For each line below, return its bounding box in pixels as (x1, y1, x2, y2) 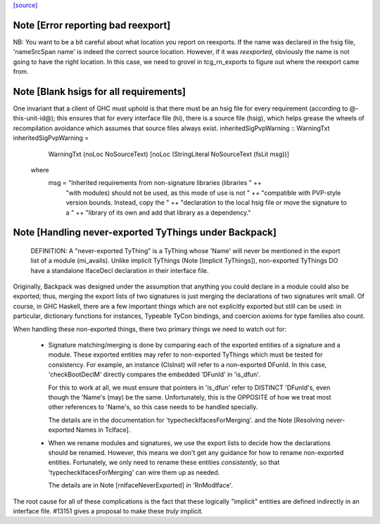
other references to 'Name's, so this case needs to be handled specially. (48, 403, 258, 411)
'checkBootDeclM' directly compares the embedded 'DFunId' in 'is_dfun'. (48, 370, 260, 379)
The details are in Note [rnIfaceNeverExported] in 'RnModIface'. (48, 481, 234, 490)
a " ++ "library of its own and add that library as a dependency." (65, 208, 251, 217)
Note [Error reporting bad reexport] (13, 19, 171, 31)
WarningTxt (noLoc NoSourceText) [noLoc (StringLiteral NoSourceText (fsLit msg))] (48, 150, 290, 158)
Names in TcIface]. (76, 426, 131, 434)
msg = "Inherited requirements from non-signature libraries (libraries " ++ (48, 179, 262, 187)
